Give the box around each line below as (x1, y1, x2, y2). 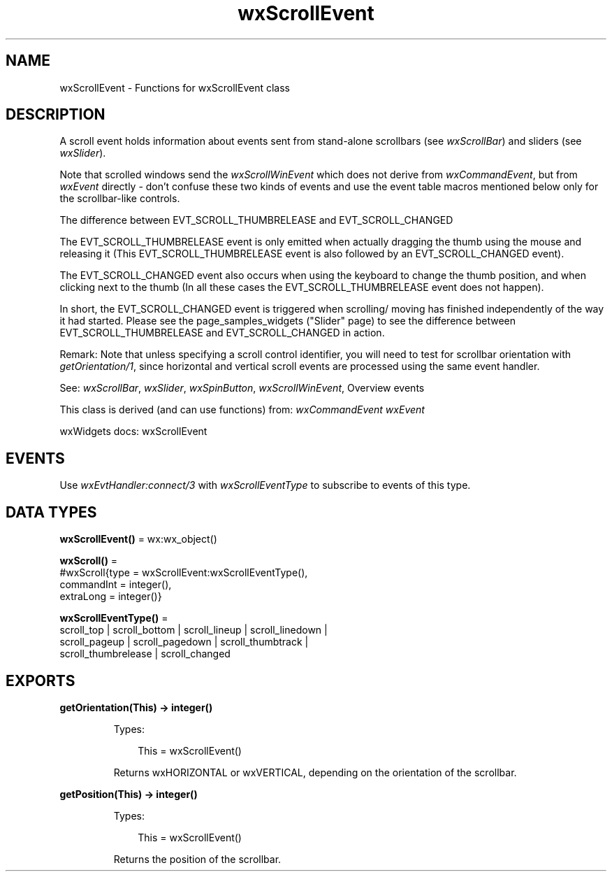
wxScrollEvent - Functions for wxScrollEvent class (59, 81, 290, 94)
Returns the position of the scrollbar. (113, 853, 282, 865)
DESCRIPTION (6, 106, 105, 124)
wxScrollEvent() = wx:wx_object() (59, 533, 217, 546)
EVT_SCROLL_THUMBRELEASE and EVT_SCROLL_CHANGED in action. (59, 327, 385, 339)
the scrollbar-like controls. (59, 192, 180, 205)
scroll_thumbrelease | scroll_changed (59, 648, 231, 660)
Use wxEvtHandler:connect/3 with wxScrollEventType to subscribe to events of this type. (59, 479, 471, 492)
